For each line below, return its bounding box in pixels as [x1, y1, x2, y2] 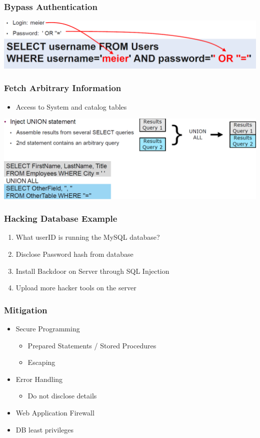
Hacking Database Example [4, 212, 117, 225]
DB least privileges [15, 424, 74, 434]
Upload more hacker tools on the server [15, 282, 136, 293]
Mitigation [4, 303, 47, 316]
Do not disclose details [27, 390, 97, 401]
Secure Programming [15, 323, 80, 333]
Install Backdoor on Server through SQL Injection [15, 265, 169, 276]
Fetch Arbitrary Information [4, 82, 121, 94]
